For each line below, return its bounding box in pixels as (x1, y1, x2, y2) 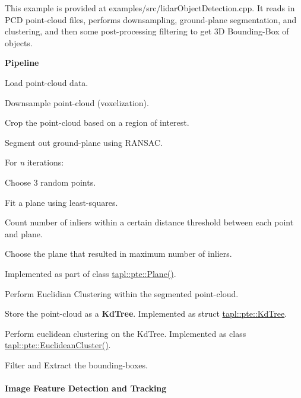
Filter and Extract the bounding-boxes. (5, 358, 148, 371)
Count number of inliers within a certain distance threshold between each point (5, 216, 294, 228)
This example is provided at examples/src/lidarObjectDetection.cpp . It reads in (5, 2, 295, 14)
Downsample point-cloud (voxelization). (5, 96, 149, 109)
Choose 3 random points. (5, 176, 96, 188)
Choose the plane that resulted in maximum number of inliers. (5, 247, 232, 260)
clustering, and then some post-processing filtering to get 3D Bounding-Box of (5, 25, 289, 37)
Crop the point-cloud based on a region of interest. (5, 116, 189, 129)
